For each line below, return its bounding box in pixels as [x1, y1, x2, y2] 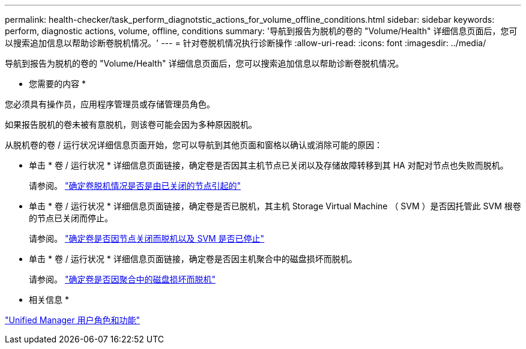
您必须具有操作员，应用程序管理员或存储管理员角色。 [5, 99, 215, 109]
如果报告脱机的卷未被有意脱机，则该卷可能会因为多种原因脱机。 [5, 119, 257, 130]
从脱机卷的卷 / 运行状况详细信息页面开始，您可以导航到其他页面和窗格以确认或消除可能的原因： [5, 140, 382, 150]
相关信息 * [29, 294, 69, 305]
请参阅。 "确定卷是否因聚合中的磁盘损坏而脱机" [29, 274, 216, 284]
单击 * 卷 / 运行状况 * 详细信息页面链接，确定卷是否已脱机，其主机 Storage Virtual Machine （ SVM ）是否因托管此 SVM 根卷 [29, 201, 521, 211]
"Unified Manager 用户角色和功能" [5, 315, 140, 325]
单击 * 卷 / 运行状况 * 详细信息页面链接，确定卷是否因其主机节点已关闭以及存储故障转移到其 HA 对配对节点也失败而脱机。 [29, 160, 509, 170]
